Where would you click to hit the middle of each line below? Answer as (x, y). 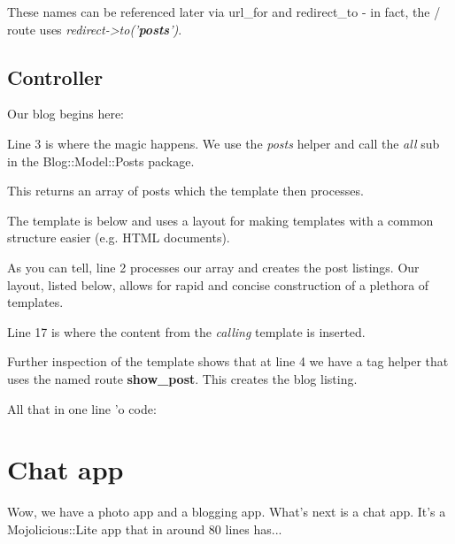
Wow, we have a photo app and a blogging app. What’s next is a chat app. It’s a (227, 512)
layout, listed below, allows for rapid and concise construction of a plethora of (218, 284)
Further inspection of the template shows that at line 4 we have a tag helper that (228, 361)
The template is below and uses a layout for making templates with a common (220, 220)
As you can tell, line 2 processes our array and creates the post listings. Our (213, 267)
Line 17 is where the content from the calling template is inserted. (186, 331)
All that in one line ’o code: (82, 408)
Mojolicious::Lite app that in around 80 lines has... (145, 529)
